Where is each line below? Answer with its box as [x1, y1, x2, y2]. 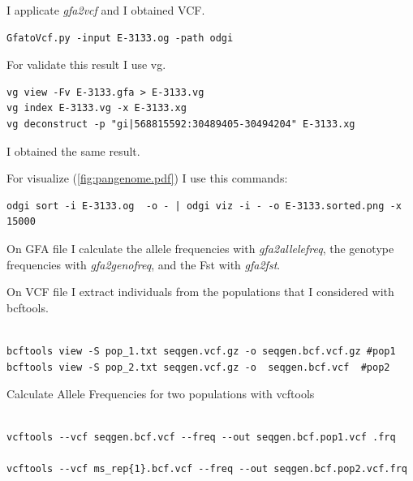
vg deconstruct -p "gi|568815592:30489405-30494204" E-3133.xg [6, 118, 355, 130]
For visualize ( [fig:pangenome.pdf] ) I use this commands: [6, 170, 288, 187]
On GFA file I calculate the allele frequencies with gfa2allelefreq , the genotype [6, 239, 394, 256]
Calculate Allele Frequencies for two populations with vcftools [6, 385, 315, 402]
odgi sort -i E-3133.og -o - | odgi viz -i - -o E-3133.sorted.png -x [6, 200, 402, 212]
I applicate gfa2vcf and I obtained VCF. [6, 2, 205, 18]
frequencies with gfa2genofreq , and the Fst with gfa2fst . [6, 256, 281, 273]
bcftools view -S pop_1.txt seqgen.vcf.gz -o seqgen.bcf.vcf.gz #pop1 [6, 345, 396, 357]
